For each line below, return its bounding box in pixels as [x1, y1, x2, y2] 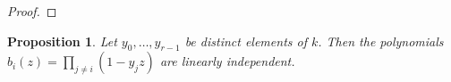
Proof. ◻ [7, 2, 57, 20]
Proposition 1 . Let [7, 31, 117, 50]
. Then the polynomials [318, 31, 444, 50]
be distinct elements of [184, 31, 307, 50]
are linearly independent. [159, 52, 295, 70]
